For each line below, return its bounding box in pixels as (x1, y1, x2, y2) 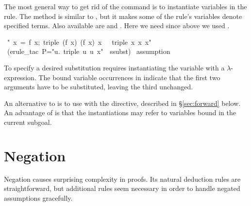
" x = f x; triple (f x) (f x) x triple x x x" (7, 36, 151, 47)
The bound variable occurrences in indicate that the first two (38, 72, 220, 82)
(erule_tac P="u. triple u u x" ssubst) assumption (7, 46, 170, 56)
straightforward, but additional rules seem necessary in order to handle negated (4, 183, 240, 193)
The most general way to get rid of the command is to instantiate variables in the (4, 1, 247, 11)
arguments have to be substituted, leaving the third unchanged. (4, 82, 193, 92)
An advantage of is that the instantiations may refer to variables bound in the (4, 107, 236, 118)
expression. (4, 72, 36, 82)
